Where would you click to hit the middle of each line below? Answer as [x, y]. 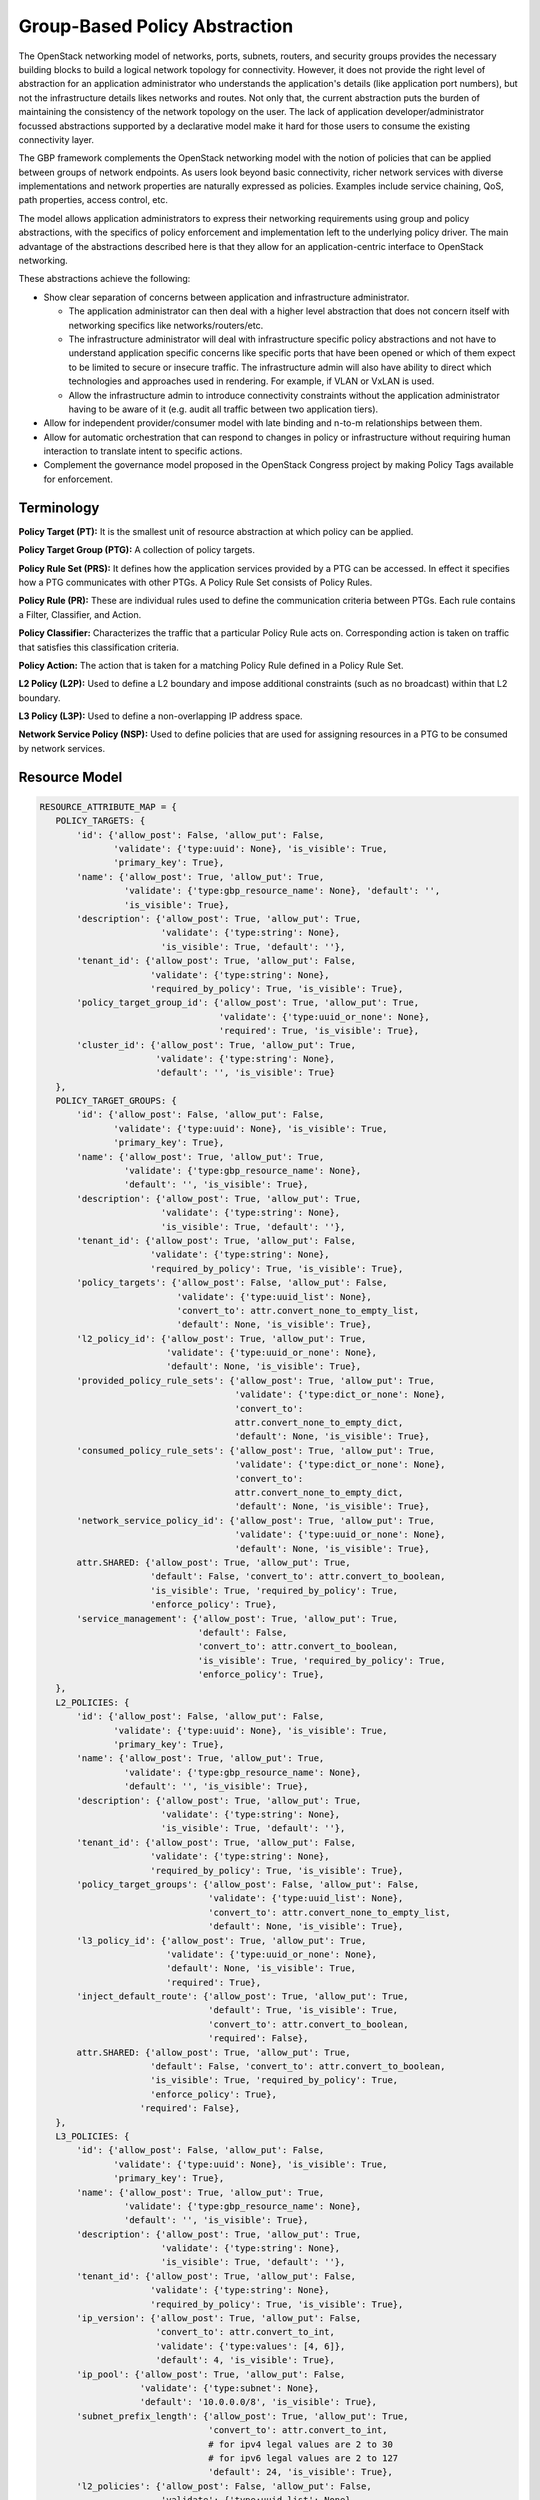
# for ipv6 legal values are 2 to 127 [303, 2458]
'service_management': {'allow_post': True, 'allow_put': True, [237, 1618]
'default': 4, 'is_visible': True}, [245, 2360]
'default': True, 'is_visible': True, [303, 2010]
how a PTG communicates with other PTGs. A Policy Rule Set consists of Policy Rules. [195, 582]
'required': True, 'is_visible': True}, [319, 1031]
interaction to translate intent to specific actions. [143, 451]
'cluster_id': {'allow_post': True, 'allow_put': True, [216, 1044]
